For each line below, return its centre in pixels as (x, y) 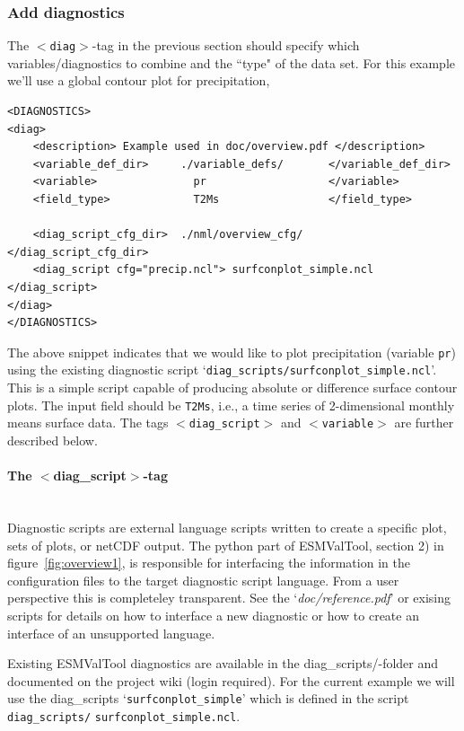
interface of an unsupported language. (111, 633)
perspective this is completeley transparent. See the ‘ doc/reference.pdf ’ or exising (229, 598)
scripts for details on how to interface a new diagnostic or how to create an (213, 615)
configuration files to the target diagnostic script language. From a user (203, 580)
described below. (53, 440)
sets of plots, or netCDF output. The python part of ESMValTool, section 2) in (226, 545)
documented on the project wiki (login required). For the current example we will (231, 680)
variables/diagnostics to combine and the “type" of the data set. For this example (231, 62)
